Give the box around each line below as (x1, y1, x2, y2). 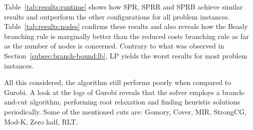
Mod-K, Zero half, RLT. (4, 116, 78, 126)
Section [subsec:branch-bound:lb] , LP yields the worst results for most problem (4, 50, 247, 60)
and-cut (4, 96, 28, 107)
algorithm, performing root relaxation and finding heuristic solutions (30, 96, 240, 107)
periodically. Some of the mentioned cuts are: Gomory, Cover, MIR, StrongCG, (4, 106, 247, 116)
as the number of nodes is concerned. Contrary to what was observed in (4, 40, 224, 51)
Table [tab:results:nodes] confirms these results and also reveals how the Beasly (4, 21, 248, 31)
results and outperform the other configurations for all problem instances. (4, 11, 230, 21)
